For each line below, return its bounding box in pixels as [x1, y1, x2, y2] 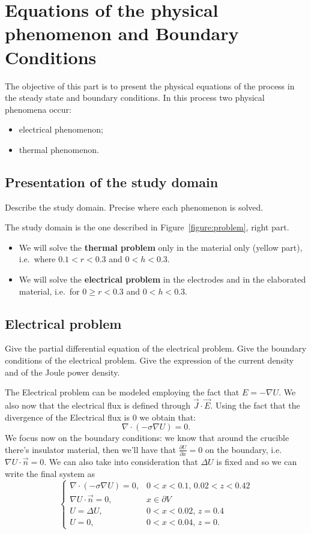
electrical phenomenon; [19, 123, 103, 136]
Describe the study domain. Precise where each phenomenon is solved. [5, 200, 264, 213]
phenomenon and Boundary [5, 21, 239, 46]
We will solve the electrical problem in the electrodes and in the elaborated [19, 273, 306, 286]
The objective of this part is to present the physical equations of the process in [5, 79, 295, 92]
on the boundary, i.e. [205, 443, 282, 455]
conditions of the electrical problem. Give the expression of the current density [5, 354, 294, 367]
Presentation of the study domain [5, 172, 219, 191]
